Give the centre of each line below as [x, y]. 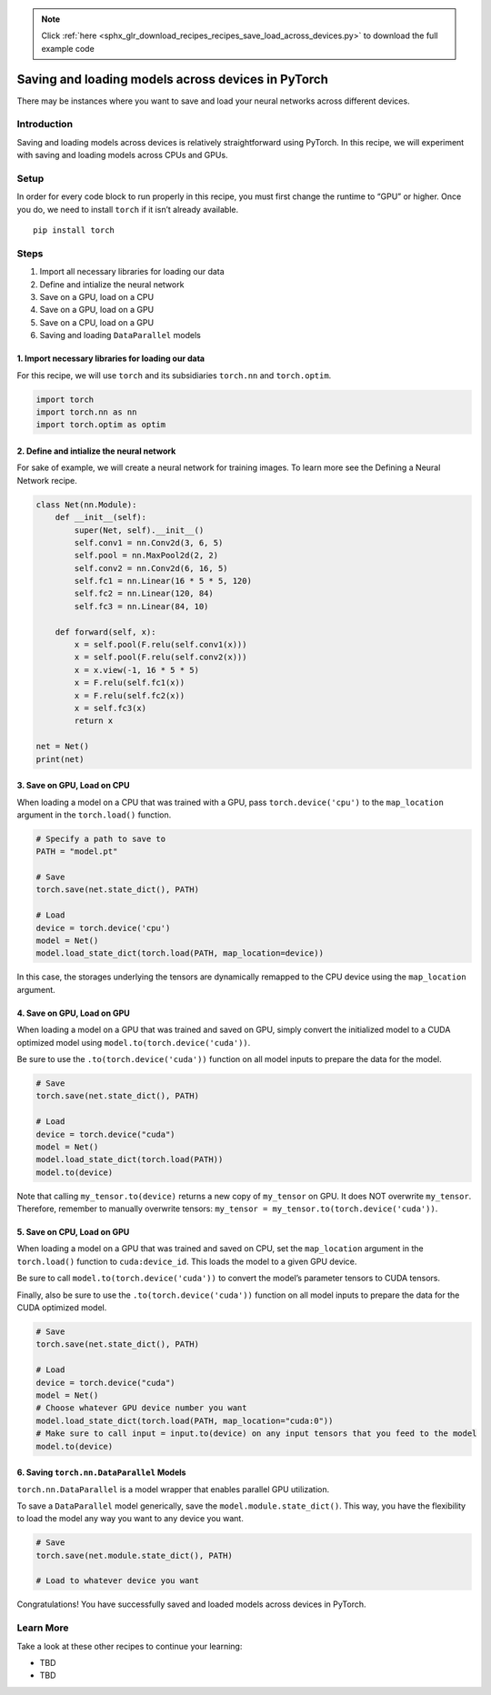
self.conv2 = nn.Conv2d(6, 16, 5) [151, 568]
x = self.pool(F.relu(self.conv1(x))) [160, 645]
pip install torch [74, 231]
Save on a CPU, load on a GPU [97, 322]
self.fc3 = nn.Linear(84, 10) [141, 606]
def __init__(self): [101, 517]
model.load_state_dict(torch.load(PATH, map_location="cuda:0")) [185, 1420]
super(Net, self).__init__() [139, 530]
